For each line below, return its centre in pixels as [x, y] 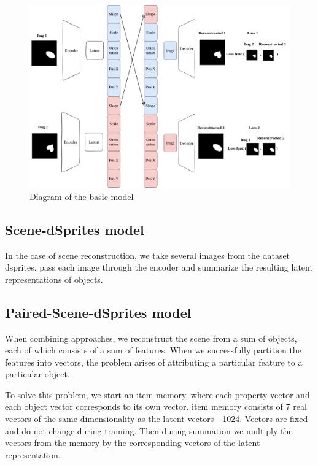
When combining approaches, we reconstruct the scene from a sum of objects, [151, 338]
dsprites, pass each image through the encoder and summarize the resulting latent [159, 267]
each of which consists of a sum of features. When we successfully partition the [153, 350]
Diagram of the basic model [82, 196]
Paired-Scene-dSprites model [98, 312]
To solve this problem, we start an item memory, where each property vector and [157, 394]
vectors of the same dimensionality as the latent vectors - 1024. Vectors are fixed [157, 419]
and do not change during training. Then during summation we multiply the [149, 430]
